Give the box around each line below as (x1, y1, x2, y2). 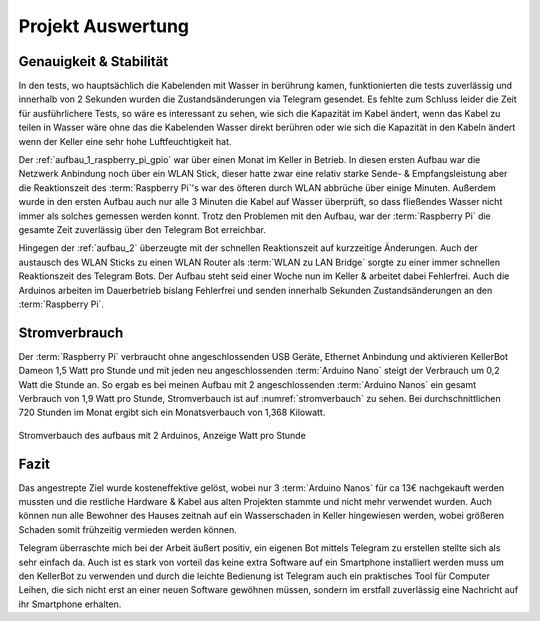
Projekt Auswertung (18, 15, 190, 37)
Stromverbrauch (18, 324, 124, 341)
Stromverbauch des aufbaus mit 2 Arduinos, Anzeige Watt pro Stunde (18, 429, 307, 441)
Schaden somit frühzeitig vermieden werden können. (18, 523, 237, 535)
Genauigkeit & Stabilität (18, 53, 169, 70)
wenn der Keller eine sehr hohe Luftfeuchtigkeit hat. (18, 135, 232, 147)
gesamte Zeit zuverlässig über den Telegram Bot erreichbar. (18, 223, 267, 235)
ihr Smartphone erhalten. (18, 598, 122, 610)
